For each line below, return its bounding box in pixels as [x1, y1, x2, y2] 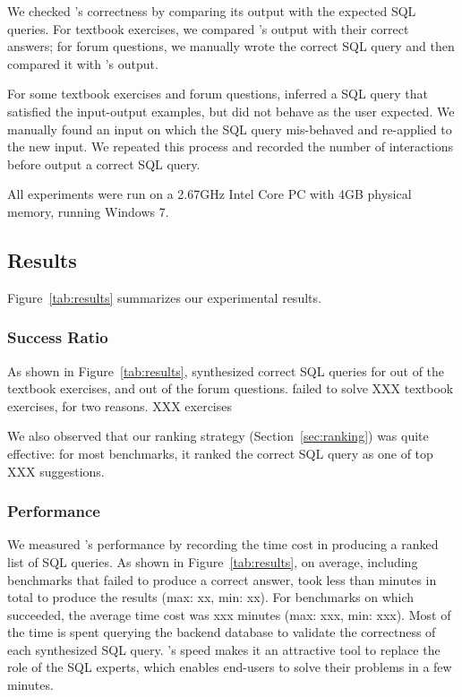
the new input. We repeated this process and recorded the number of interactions [7, 137, 453, 156]
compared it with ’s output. [7, 54, 158, 73]
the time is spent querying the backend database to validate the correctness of [7, 623, 436, 641]
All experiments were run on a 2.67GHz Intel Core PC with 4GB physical [7, 185, 412, 203]
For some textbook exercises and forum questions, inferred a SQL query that [7, 84, 429, 103]
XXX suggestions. [7, 461, 105, 480]
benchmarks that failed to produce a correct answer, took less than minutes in [7, 570, 437, 589]
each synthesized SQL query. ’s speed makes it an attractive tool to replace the [7, 640, 441, 658]
